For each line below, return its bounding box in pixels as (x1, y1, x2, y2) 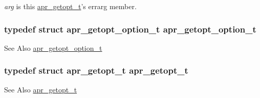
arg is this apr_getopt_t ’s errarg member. (4, 1, 137, 11)
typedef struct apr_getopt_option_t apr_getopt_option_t (4, 22, 256, 35)
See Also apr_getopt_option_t (4, 42, 102, 53)
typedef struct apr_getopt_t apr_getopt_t (4, 64, 188, 77)
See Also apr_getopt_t (4, 84, 77, 94)
